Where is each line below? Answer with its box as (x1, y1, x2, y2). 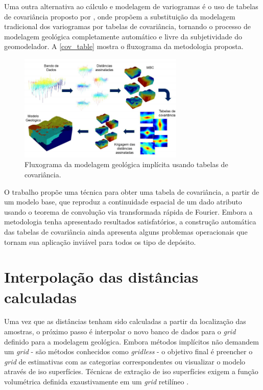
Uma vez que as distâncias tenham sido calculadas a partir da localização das (4, 316, 246, 327)
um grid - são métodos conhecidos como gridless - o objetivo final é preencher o (4, 346, 253, 357)
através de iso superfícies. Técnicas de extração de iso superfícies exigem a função (4, 366, 258, 377)
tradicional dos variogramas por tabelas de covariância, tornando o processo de (4, 21, 251, 32)
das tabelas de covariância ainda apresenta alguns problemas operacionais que (4, 226, 248, 237)
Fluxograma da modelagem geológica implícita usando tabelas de (25, 159, 228, 170)
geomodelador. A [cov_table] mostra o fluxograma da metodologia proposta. (4, 41, 244, 52)
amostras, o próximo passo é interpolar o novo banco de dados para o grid (4, 326, 236, 337)
